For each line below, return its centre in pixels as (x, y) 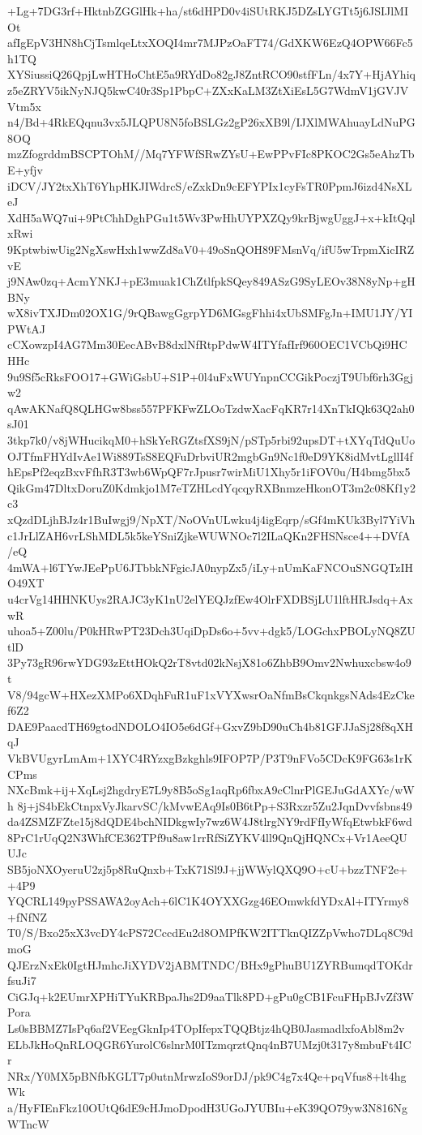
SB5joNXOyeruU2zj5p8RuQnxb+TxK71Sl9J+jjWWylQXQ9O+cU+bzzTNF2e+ (208, 869)
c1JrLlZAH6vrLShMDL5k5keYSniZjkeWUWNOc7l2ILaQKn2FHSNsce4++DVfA (209, 535)
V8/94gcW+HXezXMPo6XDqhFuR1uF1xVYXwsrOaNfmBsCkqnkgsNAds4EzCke (211, 694)
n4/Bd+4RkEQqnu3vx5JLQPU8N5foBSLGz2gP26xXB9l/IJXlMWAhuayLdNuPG (211, 122)
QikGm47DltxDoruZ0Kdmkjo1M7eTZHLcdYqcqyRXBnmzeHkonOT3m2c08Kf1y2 (211, 487)
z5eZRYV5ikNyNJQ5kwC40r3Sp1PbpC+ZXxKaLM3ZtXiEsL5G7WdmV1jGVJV (208, 90)
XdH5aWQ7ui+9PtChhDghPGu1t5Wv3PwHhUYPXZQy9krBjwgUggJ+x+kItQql (211, 217)
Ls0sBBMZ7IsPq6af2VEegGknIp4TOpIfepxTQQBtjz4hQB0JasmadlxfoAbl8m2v (206, 1028)
